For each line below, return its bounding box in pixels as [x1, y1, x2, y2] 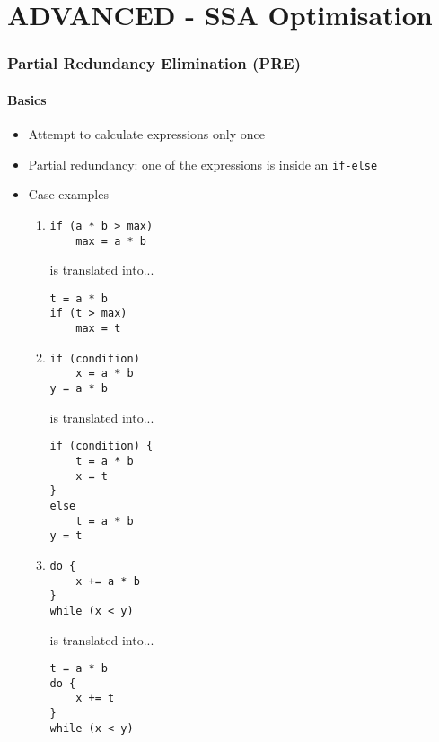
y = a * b [49, 382, 109, 396]
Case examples [28, 185, 109, 204]
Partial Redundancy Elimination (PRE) [7, 52, 302, 74]
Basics [7, 90, 47, 109]
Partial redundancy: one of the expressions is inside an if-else [28, 154, 378, 173]
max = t [75, 322, 121, 336]
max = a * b [75, 234, 146, 248]
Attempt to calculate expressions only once [28, 125, 265, 144]
